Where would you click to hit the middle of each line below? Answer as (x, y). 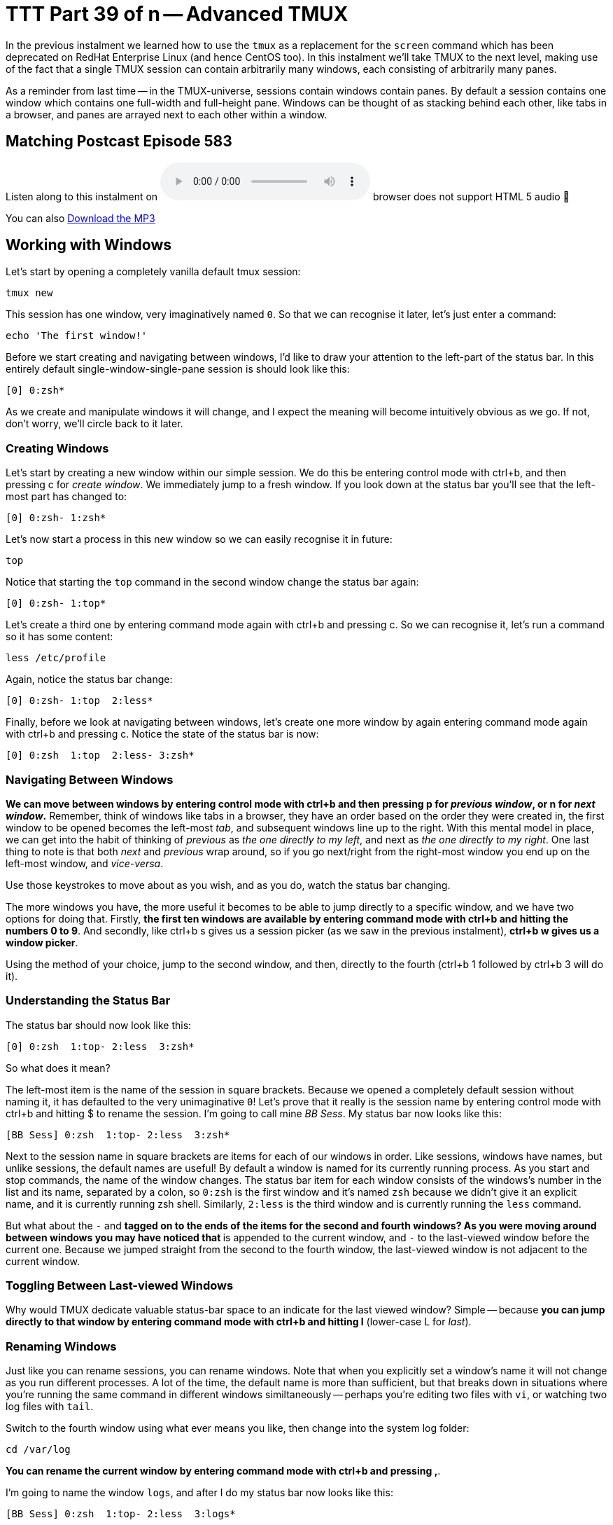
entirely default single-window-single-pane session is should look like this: (178, 369)
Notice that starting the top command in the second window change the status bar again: (212, 582)
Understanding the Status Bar (88, 1001)
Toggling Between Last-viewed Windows (120, 1286)
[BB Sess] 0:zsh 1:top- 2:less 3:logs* (121, 1514)
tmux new (29, 293)
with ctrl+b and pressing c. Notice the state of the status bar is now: (162, 734)
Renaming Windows (61, 1346)
